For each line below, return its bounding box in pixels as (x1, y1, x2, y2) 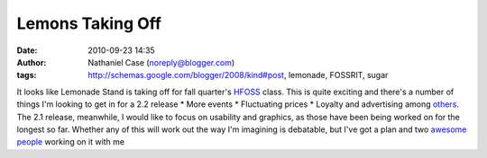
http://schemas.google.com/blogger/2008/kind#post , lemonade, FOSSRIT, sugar (87, 70, 389, 81)
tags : (16, 70, 37, 81)
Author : (16, 57, 47, 67)
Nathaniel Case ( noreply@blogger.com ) (87, 57, 235, 67)
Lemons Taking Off (16, 13, 162, 33)
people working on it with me (16, 136, 125, 147)
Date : (16, 45, 38, 56)
